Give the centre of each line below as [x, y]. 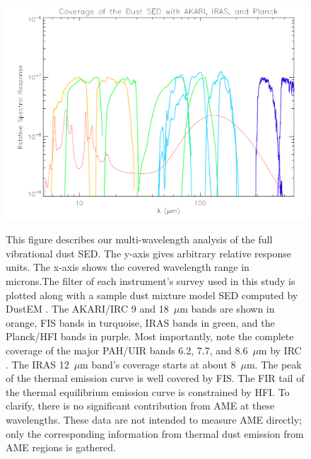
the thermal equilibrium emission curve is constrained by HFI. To [148, 391]
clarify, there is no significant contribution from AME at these [140, 406]
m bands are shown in [227, 309]
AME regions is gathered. [61, 447]
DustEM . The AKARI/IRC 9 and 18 [87, 309]
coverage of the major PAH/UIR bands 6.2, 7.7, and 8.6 [127, 350]
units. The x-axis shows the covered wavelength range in [128, 267]
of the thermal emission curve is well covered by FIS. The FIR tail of [155, 378]
